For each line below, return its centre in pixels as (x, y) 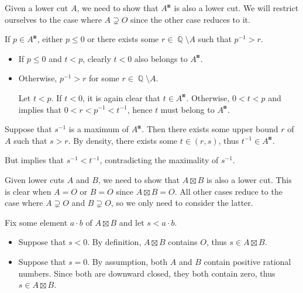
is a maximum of (99, 129)
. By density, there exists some (123, 140)
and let (132, 222)
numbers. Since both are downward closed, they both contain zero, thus (147, 273)
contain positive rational (247, 261)
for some (104, 78)
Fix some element (36, 222)
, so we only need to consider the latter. (182, 203)
